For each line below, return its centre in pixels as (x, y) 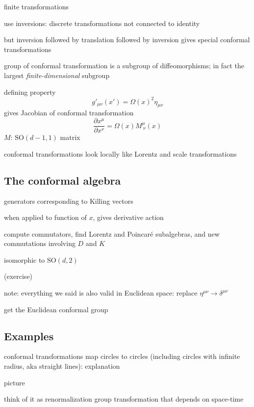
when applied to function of (45, 217)
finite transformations (37, 6)
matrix (70, 137)
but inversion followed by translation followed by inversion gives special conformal (127, 40)
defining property (30, 92)
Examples (29, 336)
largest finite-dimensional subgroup (57, 75)
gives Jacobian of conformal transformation (69, 113)
